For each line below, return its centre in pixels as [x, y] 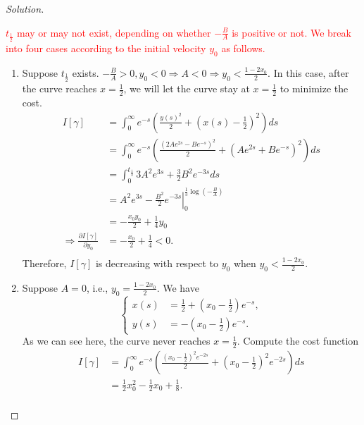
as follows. [243, 48]
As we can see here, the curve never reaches [116, 341]
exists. [86, 72]
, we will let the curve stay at [187, 88]
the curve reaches [59, 88]
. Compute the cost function [298, 341]
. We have [178, 287]
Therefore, [44, 263]
